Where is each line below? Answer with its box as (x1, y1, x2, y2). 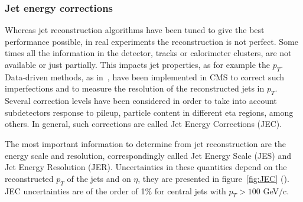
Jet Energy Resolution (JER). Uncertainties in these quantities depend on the (5, 161, 287, 173)
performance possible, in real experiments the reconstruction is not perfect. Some (5, 35, 298, 47)
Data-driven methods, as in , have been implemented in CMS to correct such (5, 70, 285, 83)
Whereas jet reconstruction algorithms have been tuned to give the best (5, 24, 265, 36)
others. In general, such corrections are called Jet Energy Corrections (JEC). (5, 118, 282, 130)
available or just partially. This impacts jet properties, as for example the (5, 58, 270, 70)
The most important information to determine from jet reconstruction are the (5, 137, 286, 149)
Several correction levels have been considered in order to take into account (5, 95, 277, 107)
